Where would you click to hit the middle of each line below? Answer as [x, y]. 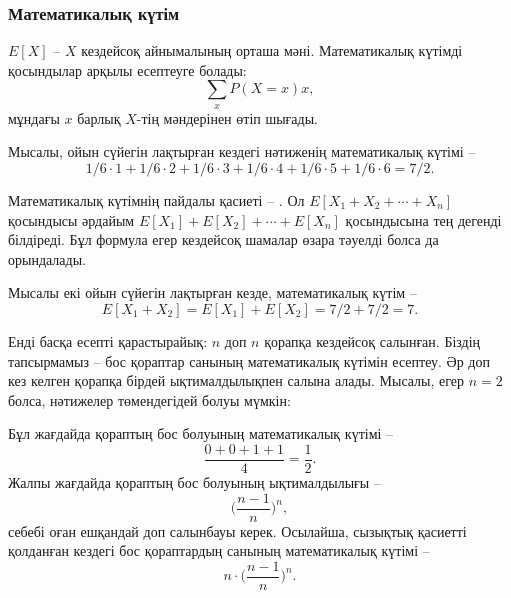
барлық [99, 117]
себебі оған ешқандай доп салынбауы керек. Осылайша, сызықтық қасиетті [237, 530]
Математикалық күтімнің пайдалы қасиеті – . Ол [156, 199]
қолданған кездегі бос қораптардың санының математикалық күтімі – [219, 550]
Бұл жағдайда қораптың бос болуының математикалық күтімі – [201, 433]
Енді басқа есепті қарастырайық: [108, 340]
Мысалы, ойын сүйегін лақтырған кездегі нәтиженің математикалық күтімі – [242, 151]
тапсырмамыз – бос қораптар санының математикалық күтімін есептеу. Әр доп [249, 360]
